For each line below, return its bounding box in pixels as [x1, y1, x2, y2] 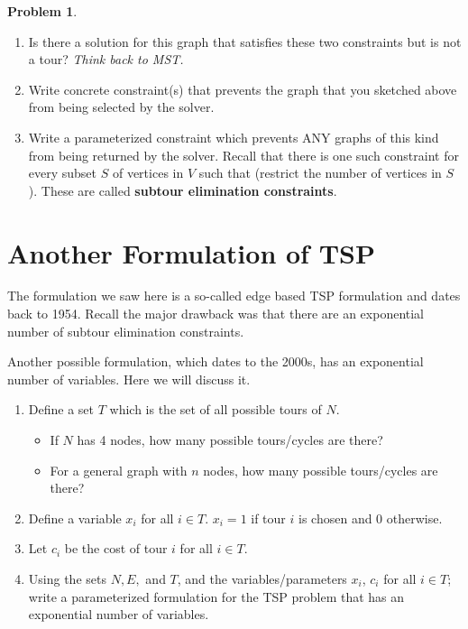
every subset [28, 163, 97, 182]
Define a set [28, 400, 94, 419]
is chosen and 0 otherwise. [298, 508, 443, 527]
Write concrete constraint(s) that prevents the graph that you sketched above [28, 79, 457, 98]
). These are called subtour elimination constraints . [28, 180, 337, 199]
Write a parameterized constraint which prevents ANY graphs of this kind [28, 127, 439, 146]
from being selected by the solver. [28, 97, 215, 116]
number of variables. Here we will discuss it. [7, 369, 251, 388]
